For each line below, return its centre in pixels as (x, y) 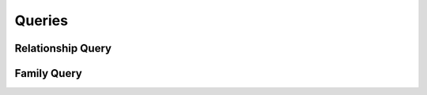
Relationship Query (63, 48)
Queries (42, 20)
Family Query (48, 73)
